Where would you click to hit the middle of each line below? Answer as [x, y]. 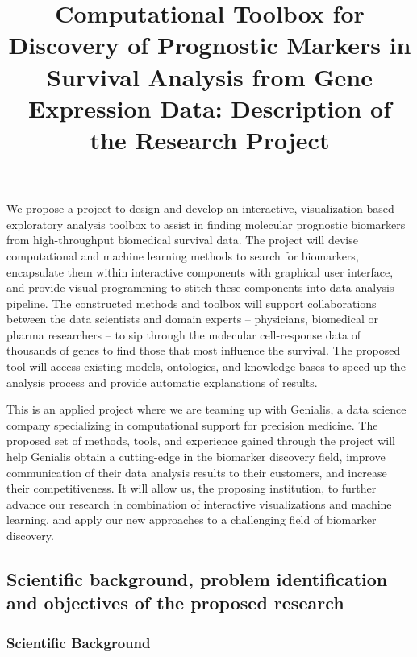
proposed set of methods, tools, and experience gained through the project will [201, 441]
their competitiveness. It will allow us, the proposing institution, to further [192, 488]
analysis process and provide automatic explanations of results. [162, 382]
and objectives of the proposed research [175, 603]
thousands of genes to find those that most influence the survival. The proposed [204, 350]
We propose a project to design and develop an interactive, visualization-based [200, 208]
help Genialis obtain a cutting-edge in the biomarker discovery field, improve [196, 457]
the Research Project [210, 139]
